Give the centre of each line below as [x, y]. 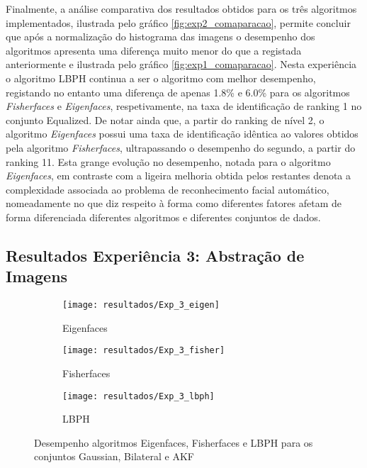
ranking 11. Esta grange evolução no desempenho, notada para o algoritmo [168, 161]
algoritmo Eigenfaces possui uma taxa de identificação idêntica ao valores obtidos [182, 134]
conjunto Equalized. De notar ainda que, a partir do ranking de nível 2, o [165, 119]
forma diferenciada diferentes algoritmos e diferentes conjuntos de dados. [163, 217]
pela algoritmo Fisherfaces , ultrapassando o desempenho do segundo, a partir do [181, 147]
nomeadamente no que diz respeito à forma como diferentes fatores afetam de [174, 203]
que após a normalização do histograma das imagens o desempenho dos [160, 37]
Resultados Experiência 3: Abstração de [155, 255]
